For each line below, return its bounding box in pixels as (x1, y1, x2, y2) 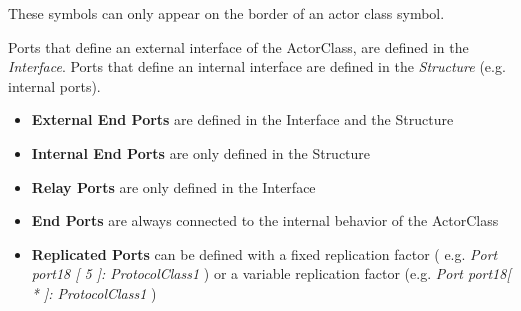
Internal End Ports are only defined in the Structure (31, 142, 371, 163)
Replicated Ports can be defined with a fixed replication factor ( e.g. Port (31, 243, 498, 264)
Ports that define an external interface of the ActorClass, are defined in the (8, 36, 469, 57)
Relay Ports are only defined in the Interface (31, 176, 316, 197)
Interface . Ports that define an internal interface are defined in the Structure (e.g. (8, 56, 506, 77)
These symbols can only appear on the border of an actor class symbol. (8, 3, 445, 23)
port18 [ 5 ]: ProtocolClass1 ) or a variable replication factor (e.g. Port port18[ (31, 263, 511, 284)
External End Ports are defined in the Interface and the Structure (31, 109, 454, 130)
